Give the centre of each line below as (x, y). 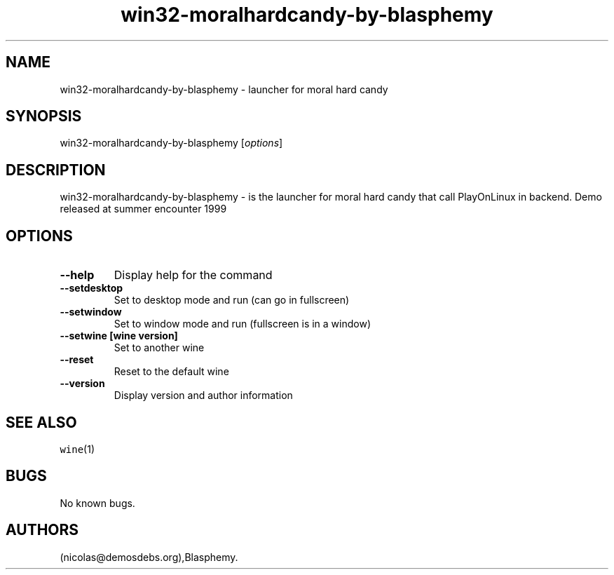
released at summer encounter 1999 (143, 209)
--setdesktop (91, 288)
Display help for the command (193, 275)
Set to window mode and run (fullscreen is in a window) (243, 324)
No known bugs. (97, 503)
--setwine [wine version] (119, 336)
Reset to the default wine (171, 372)
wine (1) (77, 449)
